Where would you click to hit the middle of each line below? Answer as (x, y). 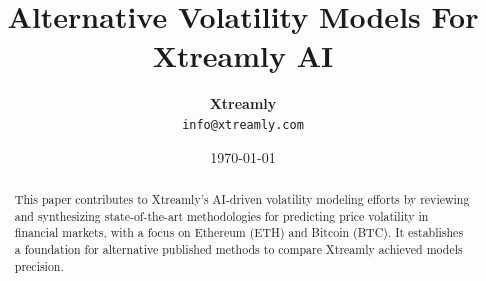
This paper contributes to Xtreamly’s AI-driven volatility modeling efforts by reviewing (242, 198)
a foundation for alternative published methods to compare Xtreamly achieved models (238, 248)
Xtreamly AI (243, 55)
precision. (39, 265)
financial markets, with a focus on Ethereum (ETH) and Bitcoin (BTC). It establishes (239, 232)
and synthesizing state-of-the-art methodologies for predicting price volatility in (221, 215)
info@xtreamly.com (243, 124)
